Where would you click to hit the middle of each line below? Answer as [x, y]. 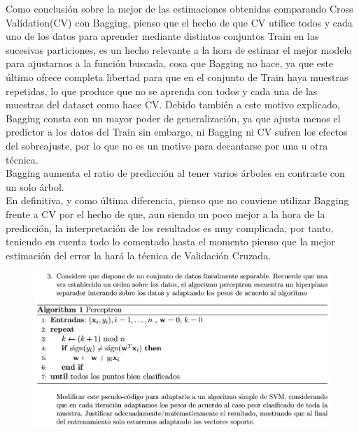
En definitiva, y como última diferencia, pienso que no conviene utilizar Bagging [177, 200]
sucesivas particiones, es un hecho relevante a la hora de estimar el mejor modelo [179, 49]
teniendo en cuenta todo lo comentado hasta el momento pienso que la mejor [170, 242]
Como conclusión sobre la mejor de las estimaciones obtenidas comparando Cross [179, 8]
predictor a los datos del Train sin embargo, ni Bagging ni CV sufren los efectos [177, 132]
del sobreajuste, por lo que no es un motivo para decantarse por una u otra [167, 145]
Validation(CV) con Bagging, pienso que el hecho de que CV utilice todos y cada [179, 22]
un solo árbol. [35, 186]
